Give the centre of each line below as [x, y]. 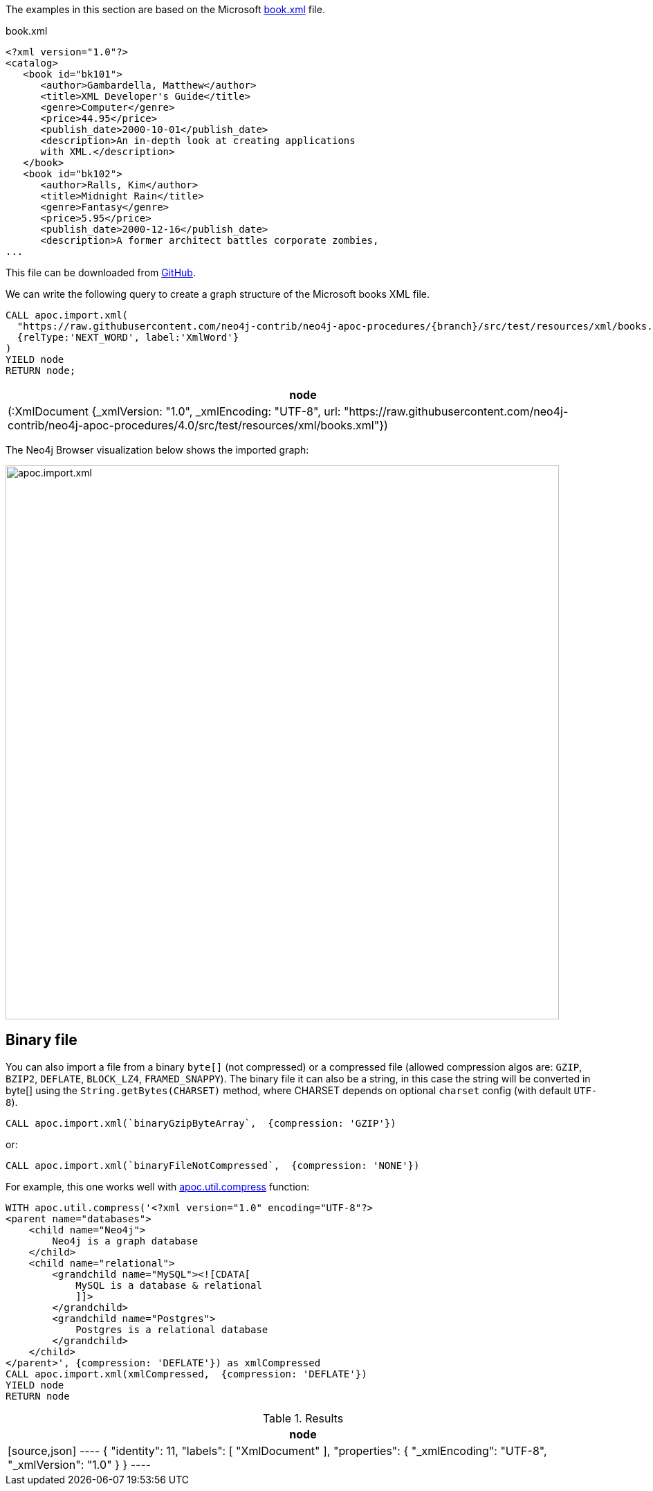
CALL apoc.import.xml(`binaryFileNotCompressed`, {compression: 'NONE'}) [213, 1165]
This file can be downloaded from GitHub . [101, 273]
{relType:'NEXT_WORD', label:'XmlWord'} [128, 337]
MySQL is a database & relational [169, 1285]
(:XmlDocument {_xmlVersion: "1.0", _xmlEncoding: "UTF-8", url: [174, 411]
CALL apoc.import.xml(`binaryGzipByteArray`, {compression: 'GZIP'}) [201, 1123]
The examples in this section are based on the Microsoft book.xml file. [165, 9]
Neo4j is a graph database [125, 1241]
